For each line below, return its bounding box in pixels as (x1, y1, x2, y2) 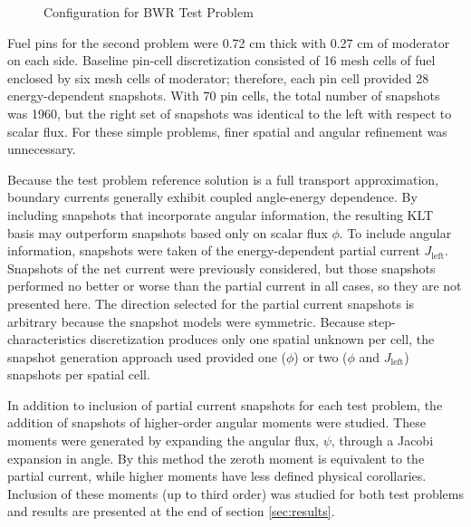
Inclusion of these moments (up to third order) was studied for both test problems (7, 484, 464, 503)
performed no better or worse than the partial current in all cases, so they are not (7, 276, 462, 295)
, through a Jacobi (331, 431, 434, 450)
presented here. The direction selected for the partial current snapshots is (7, 293, 415, 312)
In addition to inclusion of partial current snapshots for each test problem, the (7, 395, 443, 414)
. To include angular (339, 223, 452, 242)
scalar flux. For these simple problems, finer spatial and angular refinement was (7, 121, 447, 140)
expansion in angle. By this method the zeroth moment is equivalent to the (7, 448, 425, 467)
